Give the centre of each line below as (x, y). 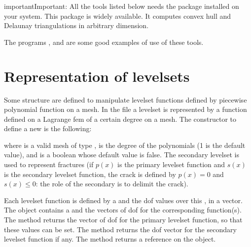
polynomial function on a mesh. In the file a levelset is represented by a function (125, 109)
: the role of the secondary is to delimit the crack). (112, 184)
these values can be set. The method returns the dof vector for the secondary (120, 229)
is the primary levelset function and (171, 164)
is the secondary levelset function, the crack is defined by (90, 174)
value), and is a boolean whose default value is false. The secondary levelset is (122, 155)
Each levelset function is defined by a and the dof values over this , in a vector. (123, 200)
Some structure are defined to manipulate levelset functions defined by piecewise (125, 99)
